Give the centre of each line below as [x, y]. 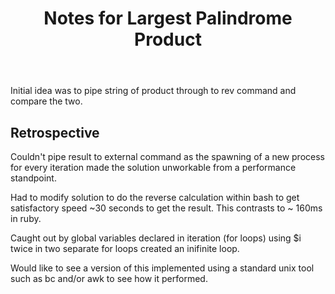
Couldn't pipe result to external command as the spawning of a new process [167, 156]
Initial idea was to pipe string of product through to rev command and [153, 91]
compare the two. [46, 101]
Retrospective [55, 132]
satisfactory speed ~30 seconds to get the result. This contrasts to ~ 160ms [166, 208]
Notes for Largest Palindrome [168, 18]
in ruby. [26, 218]
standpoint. [33, 178]
